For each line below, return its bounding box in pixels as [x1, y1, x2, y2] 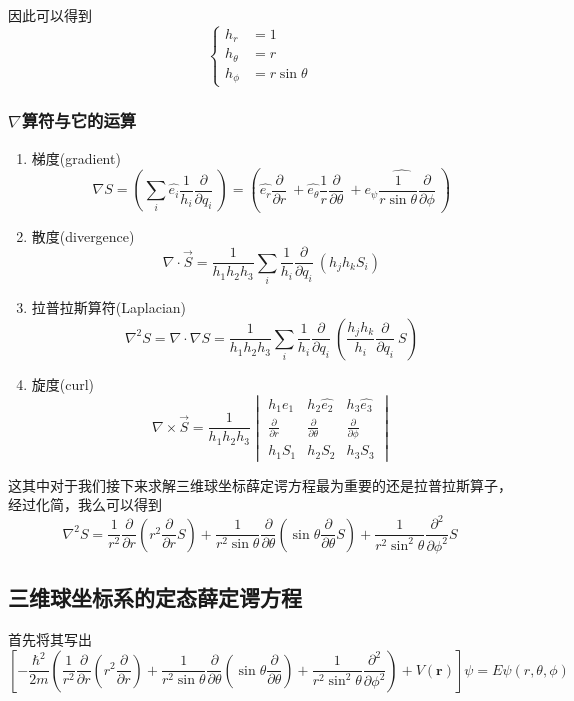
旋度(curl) [31, 373, 95, 394]
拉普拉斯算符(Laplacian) [31, 297, 187, 318]
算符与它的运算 [21, 108, 137, 133]
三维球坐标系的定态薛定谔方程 [8, 582, 302, 613]
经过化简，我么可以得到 [8, 494, 162, 515]
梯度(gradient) [31, 147, 121, 168]
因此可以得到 [8, 5, 92, 25]
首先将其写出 [8, 628, 92, 649]
